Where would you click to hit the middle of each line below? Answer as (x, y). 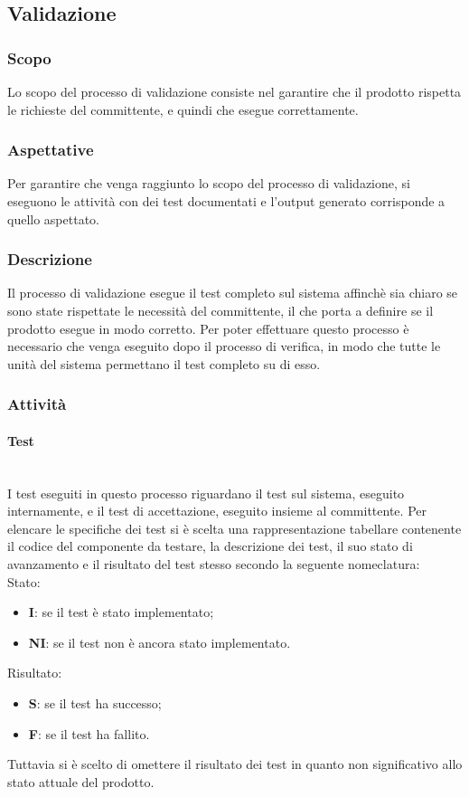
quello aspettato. (53, 218)
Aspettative (51, 150)
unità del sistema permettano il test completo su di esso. (164, 363)
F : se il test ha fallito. (89, 733)
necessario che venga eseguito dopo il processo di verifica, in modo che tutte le (224, 346)
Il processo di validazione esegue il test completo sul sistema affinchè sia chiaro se (233, 293)
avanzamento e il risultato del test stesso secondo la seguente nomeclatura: (214, 563)
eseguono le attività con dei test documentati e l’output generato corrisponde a (226, 201)
